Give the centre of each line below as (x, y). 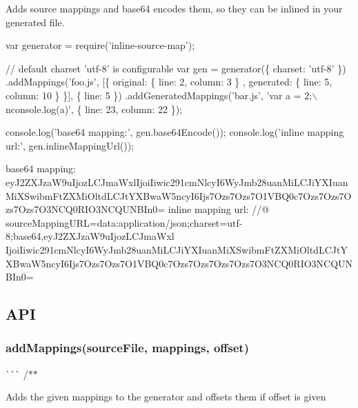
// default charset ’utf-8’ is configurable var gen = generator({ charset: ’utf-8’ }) (176, 68)
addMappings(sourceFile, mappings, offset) (127, 348)
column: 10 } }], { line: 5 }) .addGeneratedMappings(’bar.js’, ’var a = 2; (159, 95)
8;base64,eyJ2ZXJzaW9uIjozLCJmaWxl (90, 236)
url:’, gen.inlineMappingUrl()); (70, 145)
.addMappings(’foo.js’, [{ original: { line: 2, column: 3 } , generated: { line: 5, (169, 82)
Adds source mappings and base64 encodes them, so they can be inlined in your (174, 8)
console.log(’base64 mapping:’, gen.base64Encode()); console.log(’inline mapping (175, 132)
